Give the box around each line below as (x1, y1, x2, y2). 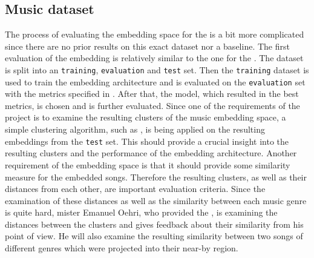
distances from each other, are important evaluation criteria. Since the (5, 182, 266, 195)
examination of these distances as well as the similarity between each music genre (5, 194, 307, 207)
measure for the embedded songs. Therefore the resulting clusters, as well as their (5, 170, 307, 183)
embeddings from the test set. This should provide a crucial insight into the (5, 134, 289, 147)
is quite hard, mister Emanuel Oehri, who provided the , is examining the (5, 206, 278, 219)
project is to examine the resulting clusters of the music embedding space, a (5, 111, 286, 124)
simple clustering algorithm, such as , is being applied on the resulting (5, 123, 265, 136)
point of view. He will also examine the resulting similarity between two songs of (5, 230, 303, 242)
